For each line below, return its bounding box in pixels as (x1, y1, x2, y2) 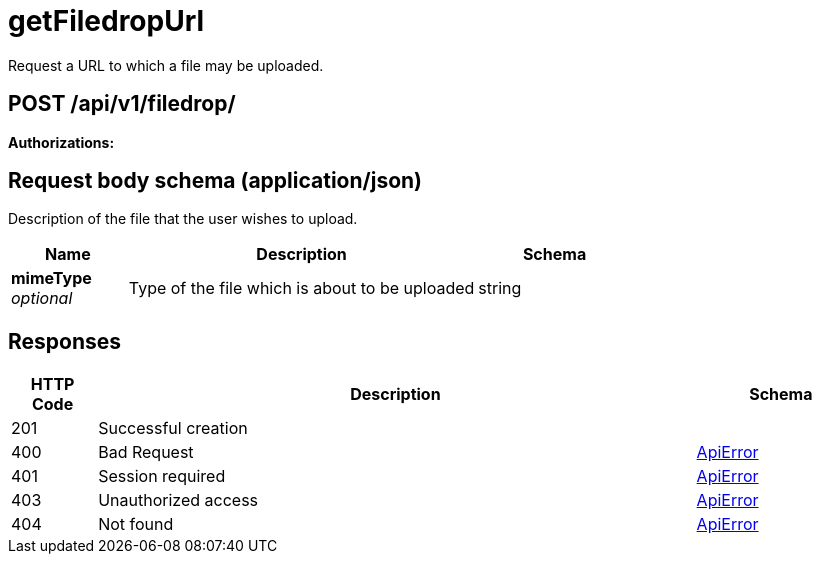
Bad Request (98, 442, 194, 463)
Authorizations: (8, 133, 115, 151)
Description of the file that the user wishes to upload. (8, 210, 358, 228)
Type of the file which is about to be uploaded (128, 278, 475, 299)
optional (11, 288, 73, 309)
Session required (98, 466, 226, 487)
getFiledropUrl (8, 4, 205, 38)
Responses (8, 328, 122, 354)
